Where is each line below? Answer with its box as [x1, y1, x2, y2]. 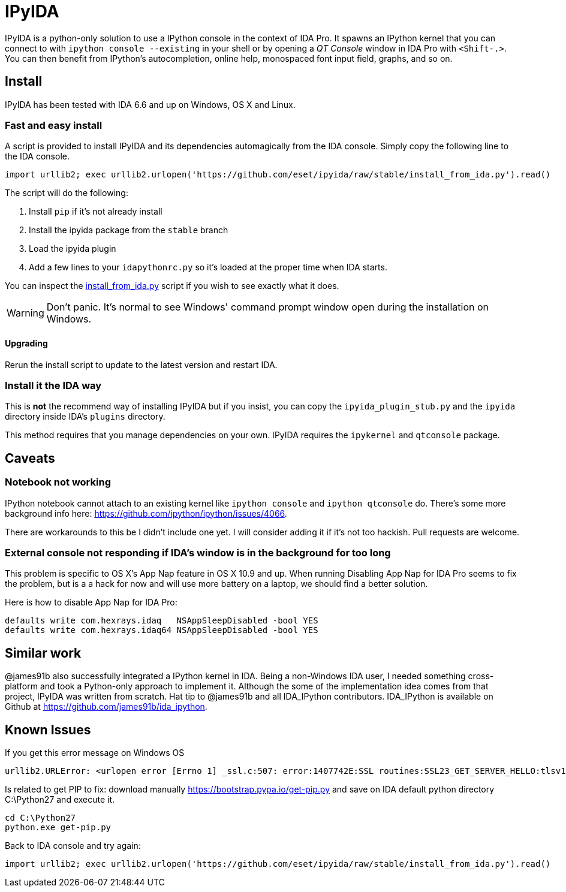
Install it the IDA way [5, 379, 102, 391]
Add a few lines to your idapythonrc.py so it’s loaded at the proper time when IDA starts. [29, 262, 387, 273]
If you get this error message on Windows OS [5, 747, 185, 758]
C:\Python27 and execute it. [5, 794, 115, 804]
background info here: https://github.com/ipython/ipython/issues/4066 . [5, 508, 287, 519]
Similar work [5, 645, 82, 661]
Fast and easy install [5, 119, 103, 131]
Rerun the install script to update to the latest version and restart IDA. [5, 359, 278, 370]
